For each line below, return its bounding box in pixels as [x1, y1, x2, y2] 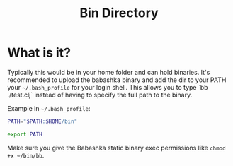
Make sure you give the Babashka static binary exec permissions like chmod [7, 143, 226, 152]
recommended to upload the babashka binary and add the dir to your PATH [7, 76, 227, 84]
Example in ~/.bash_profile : [7, 104, 91, 112]
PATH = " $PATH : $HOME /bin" [7, 118, 78, 125]
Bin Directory [79, 5, 159, 21]
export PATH [7, 131, 42, 138]
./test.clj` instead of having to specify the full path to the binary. [7, 90, 193, 99]
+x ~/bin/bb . [7, 150, 45, 160]
